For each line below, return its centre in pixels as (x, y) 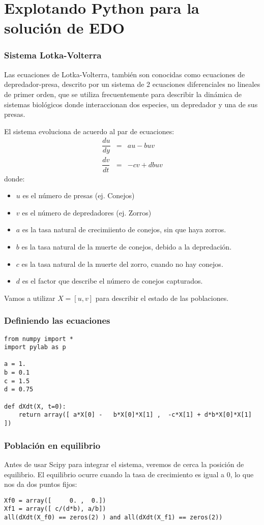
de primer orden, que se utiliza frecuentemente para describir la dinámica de (123, 94)
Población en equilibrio (52, 445)
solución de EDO (65, 28)
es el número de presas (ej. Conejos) (79, 195)
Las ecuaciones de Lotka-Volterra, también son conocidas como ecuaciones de (125, 74)
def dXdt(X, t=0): (35, 406)
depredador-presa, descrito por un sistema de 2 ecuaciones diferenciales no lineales (132, 84)
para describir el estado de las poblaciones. (162, 298)
